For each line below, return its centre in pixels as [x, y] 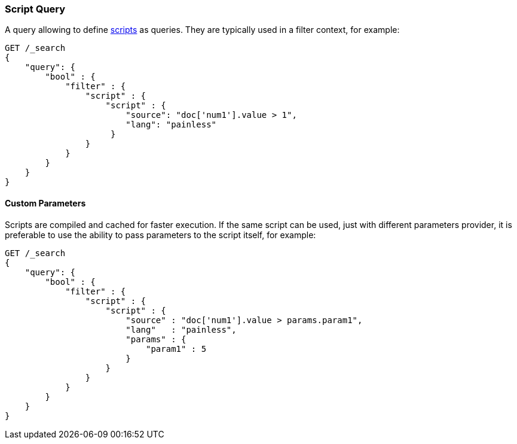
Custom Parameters [45, 203]
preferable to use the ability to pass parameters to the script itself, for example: [160, 235]
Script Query [35, 9]
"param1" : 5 [176, 349]
